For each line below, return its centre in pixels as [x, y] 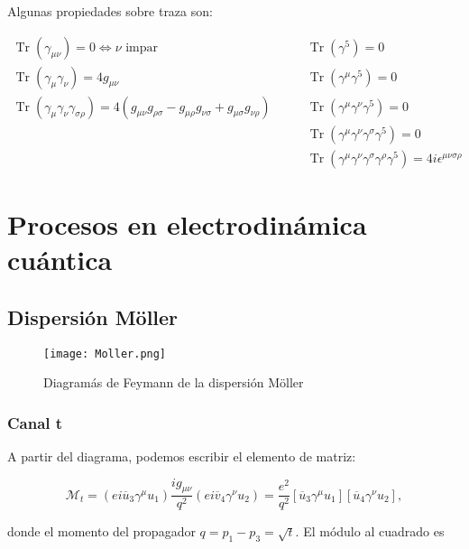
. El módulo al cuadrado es [370, 531]
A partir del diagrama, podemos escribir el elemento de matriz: [182, 456]
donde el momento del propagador [101, 531]
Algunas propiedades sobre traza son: [110, 11]
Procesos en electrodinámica [187, 223]
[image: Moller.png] [105, 354]
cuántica [60, 260]
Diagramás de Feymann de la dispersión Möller [174, 382]
